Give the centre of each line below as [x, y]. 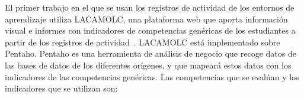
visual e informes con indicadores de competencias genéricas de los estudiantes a [150, 30]
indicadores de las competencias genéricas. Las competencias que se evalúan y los [152, 76]
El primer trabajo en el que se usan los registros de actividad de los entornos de [150, 7]
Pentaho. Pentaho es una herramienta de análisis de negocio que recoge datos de [151, 53]
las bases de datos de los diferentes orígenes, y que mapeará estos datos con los [148, 65]
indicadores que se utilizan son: [61, 88]
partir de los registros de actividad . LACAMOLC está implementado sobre [143, 42]
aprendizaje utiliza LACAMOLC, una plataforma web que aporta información [146, 19]
